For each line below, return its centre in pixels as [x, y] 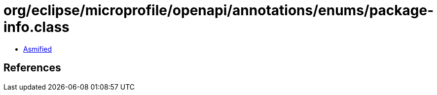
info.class [36, 27]
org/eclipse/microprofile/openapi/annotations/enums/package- [219, 10]
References [32, 68]
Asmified [38, 49]
